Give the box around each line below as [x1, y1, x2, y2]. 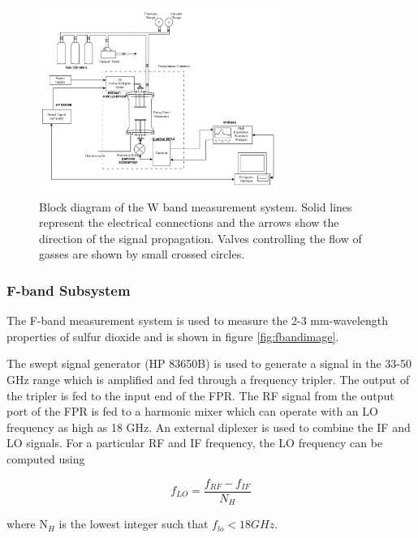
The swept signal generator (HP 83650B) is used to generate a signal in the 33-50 [6, 355, 412, 372]
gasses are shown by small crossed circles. [39, 246, 245, 263]
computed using [6, 450, 85, 467]
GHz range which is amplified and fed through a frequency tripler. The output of [6, 371, 410, 387]
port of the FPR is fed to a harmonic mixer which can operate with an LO [6, 403, 378, 420]
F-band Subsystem [6, 280, 131, 300]
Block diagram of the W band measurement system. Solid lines [39, 198, 352, 215]
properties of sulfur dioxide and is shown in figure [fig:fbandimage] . [6, 327, 339, 344]
